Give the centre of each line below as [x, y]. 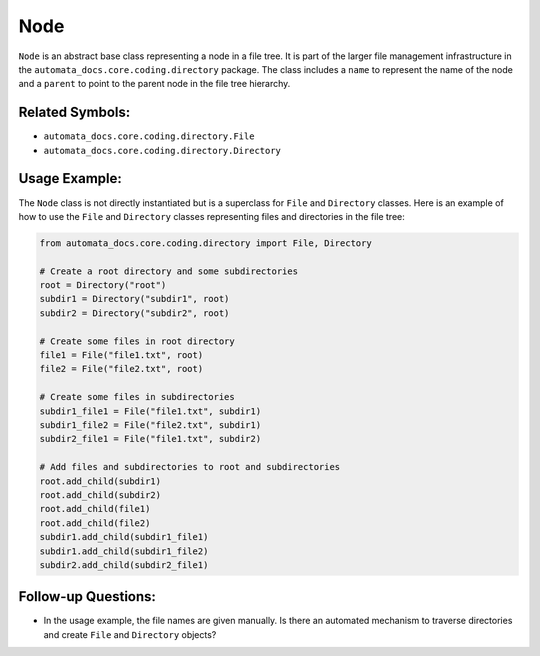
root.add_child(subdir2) [100, 494]
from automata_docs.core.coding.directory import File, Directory [205, 243]
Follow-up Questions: [87, 596]
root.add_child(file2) [95, 523]
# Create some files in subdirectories [137, 397]
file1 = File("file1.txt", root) [121, 355]
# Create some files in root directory [137, 341]
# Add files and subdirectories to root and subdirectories [190, 467]
